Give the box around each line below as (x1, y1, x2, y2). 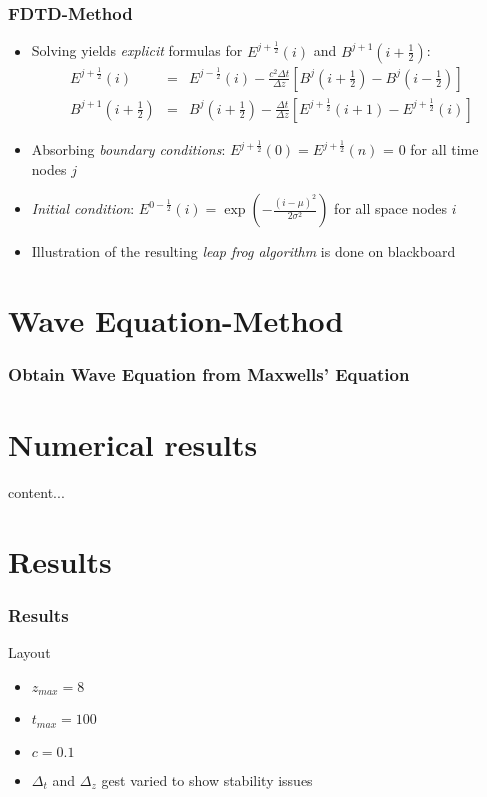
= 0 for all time (383, 139, 479, 159)
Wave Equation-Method (8, 299, 344, 340)
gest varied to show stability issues (101, 769, 313, 790)
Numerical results (8, 424, 258, 465)
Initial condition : (31, 198, 135, 219)
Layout (8, 642, 51, 663)
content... (8, 482, 65, 503)
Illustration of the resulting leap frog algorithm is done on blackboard (31, 241, 456, 262)
